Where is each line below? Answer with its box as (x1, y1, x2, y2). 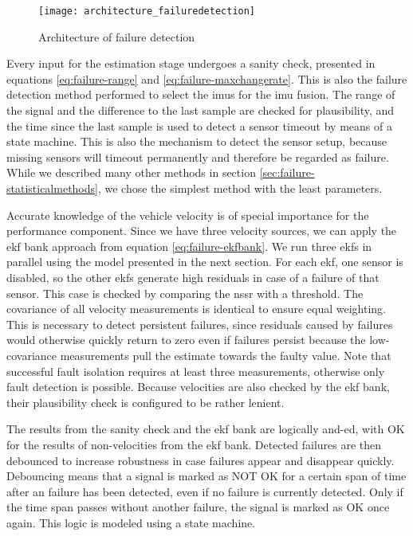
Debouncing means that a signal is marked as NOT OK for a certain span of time (6, 468, 407, 484)
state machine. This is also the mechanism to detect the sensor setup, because (6, 133, 387, 150)
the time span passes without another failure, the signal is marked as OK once (6, 499, 390, 515)
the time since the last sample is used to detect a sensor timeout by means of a (6, 117, 392, 134)
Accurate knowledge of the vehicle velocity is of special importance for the (6, 206, 369, 223)
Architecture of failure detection (38, 28, 195, 45)
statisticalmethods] (6, 180, 98, 196)
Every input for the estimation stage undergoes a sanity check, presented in (6, 55, 376, 72)
